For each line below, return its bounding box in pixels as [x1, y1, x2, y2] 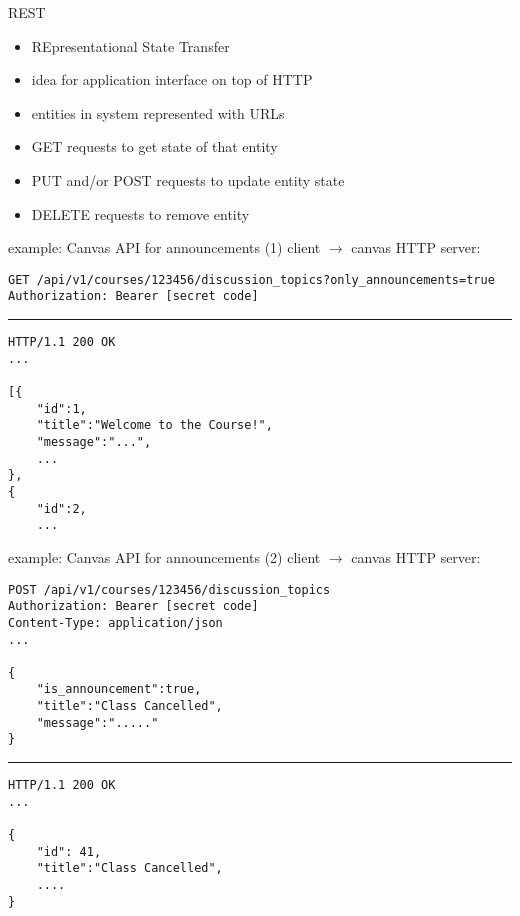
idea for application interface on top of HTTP [31, 69, 313, 90]
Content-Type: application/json [8, 615, 223, 630]
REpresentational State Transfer [31, 35, 230, 56]
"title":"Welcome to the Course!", [36, 418, 273, 433]
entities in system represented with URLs [31, 102, 285, 123]
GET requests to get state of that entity [31, 136, 278, 157]
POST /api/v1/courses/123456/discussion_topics [8, 582, 331, 597]
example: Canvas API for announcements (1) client [8, 237, 321, 258]
